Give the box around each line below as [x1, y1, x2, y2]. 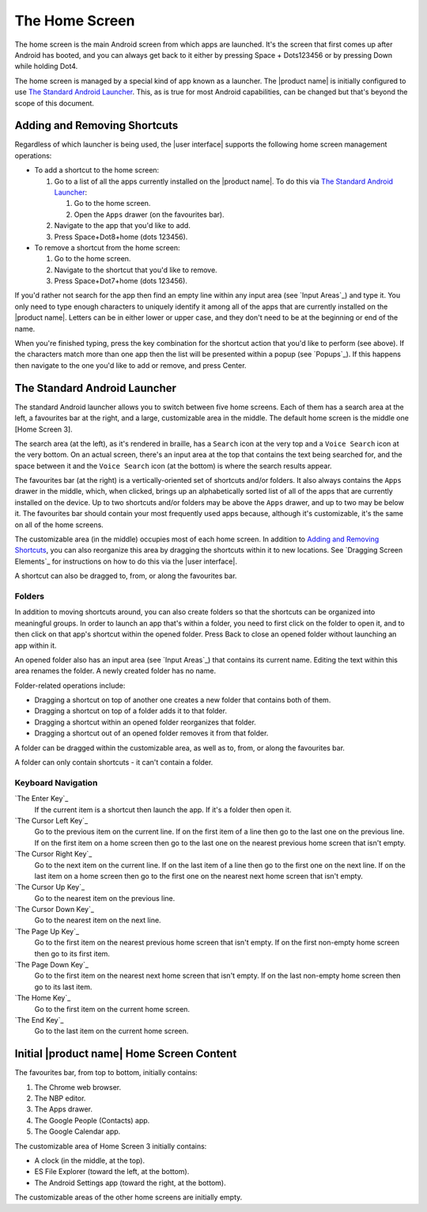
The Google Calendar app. [34, 1127, 121, 1136]
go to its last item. [34, 982, 93, 991]
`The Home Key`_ [14, 994, 71, 1003]
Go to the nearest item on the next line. [34, 915, 161, 925]
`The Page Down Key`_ [14, 960, 89, 970]
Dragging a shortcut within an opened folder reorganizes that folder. [34, 717, 256, 727]
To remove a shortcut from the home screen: [34, 242, 181, 253]
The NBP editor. [34, 1093, 86, 1104]
